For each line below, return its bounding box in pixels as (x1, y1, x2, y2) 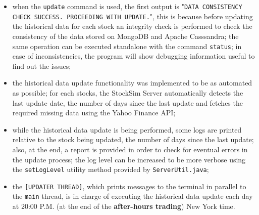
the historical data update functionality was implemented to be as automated (12, 77, 252, 88)
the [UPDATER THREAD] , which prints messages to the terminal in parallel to (12, 181, 246, 191)
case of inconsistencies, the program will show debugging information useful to (12, 51, 255, 61)
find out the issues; (12, 60, 71, 71)
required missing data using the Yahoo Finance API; (12, 107, 176, 118)
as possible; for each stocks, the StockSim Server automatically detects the (12, 87, 243, 98)
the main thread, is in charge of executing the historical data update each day (12, 191, 253, 201)
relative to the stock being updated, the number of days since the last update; (12, 134, 254, 145)
